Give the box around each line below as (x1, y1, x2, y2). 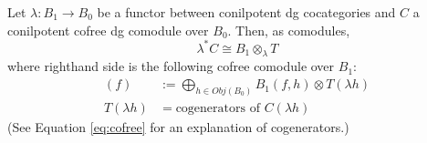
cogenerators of (175, 101, 260, 115)
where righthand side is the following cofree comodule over (7, 56, 335, 76)
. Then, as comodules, (227, 20, 350, 39)
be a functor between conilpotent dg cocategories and (97, 3, 396, 21)
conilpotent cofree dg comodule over (7, 20, 209, 39)
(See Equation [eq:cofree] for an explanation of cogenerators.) (7, 117, 349, 136)
